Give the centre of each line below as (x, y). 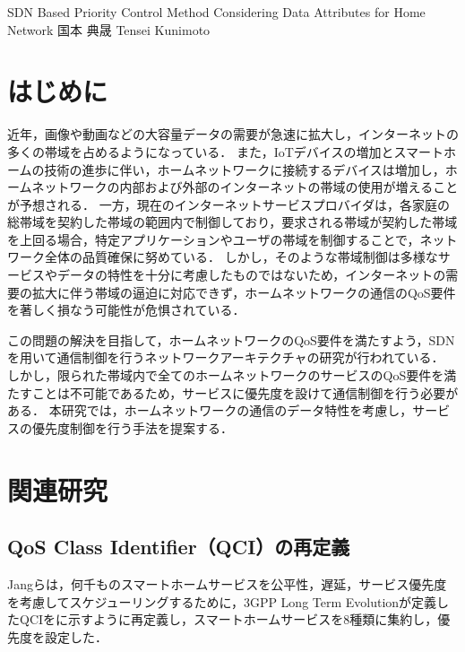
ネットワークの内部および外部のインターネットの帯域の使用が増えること (245, 187)
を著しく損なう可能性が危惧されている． (126, 310)
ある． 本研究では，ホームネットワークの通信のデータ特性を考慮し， (210, 410)
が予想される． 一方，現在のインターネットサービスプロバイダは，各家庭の (229, 204)
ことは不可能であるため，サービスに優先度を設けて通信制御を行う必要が (245, 392)
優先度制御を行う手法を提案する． (132, 427)
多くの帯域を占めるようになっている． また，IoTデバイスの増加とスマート (226, 151)
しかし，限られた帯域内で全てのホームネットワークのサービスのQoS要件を (226, 375)
